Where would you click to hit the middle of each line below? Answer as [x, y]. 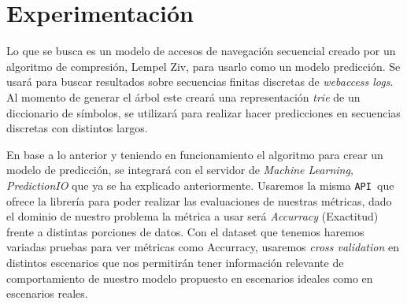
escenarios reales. [47, 293]
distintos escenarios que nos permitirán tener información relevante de [175, 262]
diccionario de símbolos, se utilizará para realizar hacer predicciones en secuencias [203, 112]
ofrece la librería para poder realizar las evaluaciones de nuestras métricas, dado [199, 200]
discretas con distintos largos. [77, 128]
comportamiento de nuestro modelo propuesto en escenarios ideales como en [190, 278]
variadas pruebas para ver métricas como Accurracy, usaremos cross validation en [203, 247]
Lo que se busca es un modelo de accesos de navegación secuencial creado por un [201, 51]
